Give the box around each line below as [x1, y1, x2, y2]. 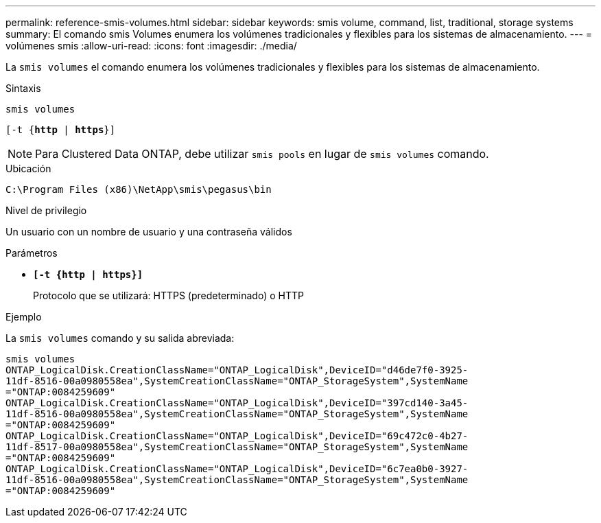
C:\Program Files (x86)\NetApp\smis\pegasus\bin [5, 184, 272, 195]
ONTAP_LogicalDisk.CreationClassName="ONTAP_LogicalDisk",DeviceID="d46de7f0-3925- [5, 364, 469, 375]
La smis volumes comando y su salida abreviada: [5, 332, 235, 344]
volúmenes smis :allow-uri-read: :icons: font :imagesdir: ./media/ [5, 40, 297, 51]
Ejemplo [5, 311, 42, 323]
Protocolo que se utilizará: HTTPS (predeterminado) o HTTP [33, 290, 304, 301]
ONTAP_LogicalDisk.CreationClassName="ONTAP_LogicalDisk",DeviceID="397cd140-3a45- [5, 397, 469, 408]
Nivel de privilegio [5, 205, 87, 216]
